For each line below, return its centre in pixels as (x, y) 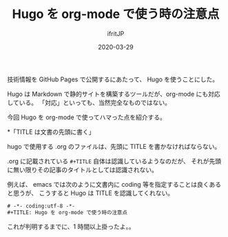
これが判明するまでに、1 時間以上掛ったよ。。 (71, 226)
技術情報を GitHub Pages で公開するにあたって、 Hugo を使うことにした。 (113, 79)
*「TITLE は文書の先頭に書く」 (51, 132)
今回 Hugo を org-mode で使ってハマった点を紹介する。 (87, 117)
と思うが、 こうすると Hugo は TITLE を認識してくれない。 (91, 193)
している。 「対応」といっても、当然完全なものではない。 (89, 102)
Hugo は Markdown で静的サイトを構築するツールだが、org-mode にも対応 (114, 94)
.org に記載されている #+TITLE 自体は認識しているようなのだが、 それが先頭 (114, 161)
